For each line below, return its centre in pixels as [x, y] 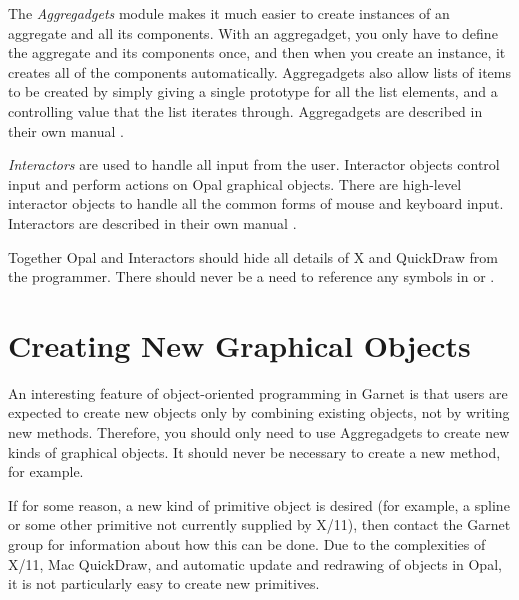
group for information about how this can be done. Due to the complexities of [247, 544]
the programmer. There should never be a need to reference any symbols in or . [251, 276]
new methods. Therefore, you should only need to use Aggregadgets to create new [259, 432]
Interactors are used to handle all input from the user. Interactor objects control [254, 164]
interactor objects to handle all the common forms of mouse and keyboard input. [256, 203]
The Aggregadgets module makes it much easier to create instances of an [229, 13]
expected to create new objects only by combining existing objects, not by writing [259, 412]
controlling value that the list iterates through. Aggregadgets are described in [245, 110]
